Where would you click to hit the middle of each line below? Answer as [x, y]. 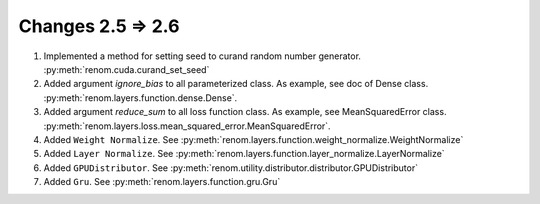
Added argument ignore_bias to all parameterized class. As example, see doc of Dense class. [236, 84]
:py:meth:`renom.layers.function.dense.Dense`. [140, 97]
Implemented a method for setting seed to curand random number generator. [202, 56]
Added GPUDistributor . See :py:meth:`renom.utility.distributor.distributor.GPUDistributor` [231, 167]
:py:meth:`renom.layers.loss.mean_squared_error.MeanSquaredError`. [187, 126]
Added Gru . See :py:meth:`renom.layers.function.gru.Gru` [162, 182]
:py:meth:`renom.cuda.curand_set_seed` [126, 69]
